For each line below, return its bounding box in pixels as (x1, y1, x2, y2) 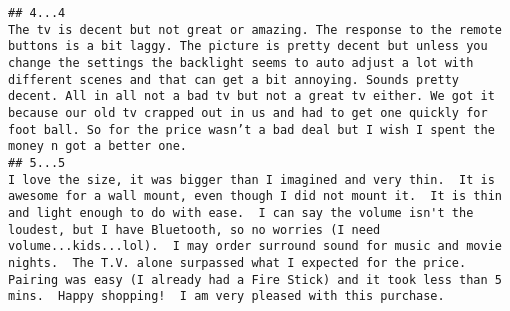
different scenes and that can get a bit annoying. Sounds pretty (8, 72, 460, 87)
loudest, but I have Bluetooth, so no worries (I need (8, 222, 381, 237)
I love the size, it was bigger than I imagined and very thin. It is (8, 172, 495, 187)
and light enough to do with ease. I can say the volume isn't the (8, 205, 474, 220)
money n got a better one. (8, 139, 187, 154)
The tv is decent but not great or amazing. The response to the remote (8, 22, 502, 37)
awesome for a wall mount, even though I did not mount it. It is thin (8, 189, 502, 204)
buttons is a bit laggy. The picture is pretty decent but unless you (8, 39, 488, 54)
